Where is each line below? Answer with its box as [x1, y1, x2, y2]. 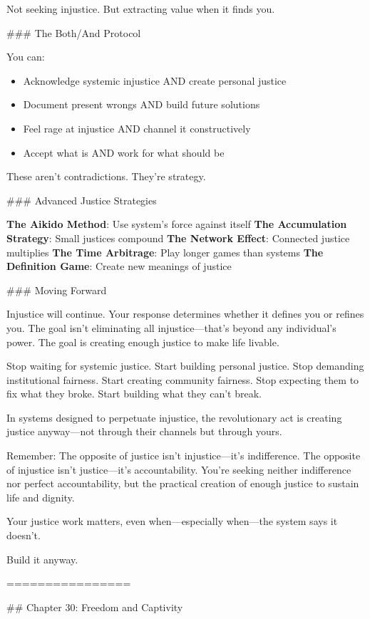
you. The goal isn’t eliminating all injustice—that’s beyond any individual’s [6, 320, 336, 335]
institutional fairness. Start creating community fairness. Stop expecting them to [6, 372, 359, 387]
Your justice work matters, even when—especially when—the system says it [6, 514, 338, 529]
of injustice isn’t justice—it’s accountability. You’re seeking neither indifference [6, 462, 351, 477]
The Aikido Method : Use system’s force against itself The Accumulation [6, 217, 347, 232]
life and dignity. [6, 489, 75, 504]
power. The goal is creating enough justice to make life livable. [6, 334, 279, 349]
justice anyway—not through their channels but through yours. [6, 424, 282, 439]
